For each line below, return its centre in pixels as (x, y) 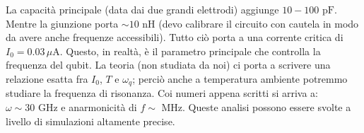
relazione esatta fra (47, 78)
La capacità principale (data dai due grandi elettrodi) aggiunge (142, 9)
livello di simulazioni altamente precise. (90, 121)
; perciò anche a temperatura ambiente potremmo (240, 78)
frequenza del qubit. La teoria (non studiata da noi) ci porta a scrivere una (168, 65)
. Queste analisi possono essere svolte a (267, 107)
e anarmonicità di (99, 107)
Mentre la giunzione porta (62, 23)
